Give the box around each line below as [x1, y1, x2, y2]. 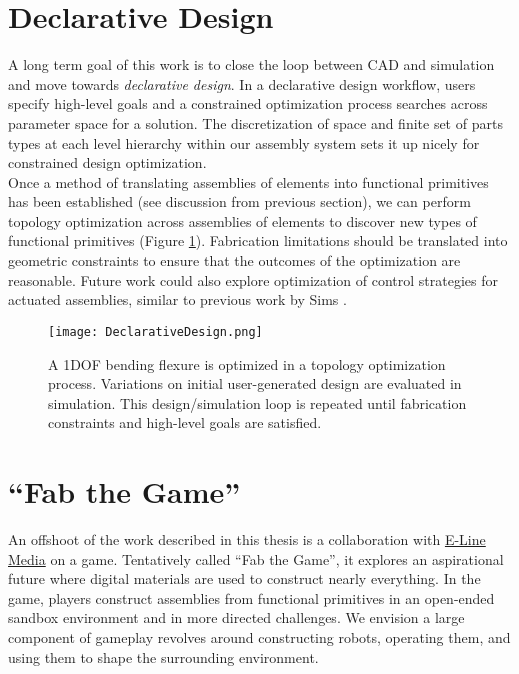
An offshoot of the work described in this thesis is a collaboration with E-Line [8, 529, 486, 549]
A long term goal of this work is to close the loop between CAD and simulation [8, 54, 495, 75]
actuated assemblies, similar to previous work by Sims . [8, 289, 347, 310]
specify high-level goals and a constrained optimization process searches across [8, 93, 488, 114]
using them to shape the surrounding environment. [8, 646, 319, 667]
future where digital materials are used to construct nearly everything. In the [8, 568, 481, 589]
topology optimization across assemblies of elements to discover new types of [8, 210, 477, 231]
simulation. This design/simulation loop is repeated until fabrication [48, 392, 467, 413]
